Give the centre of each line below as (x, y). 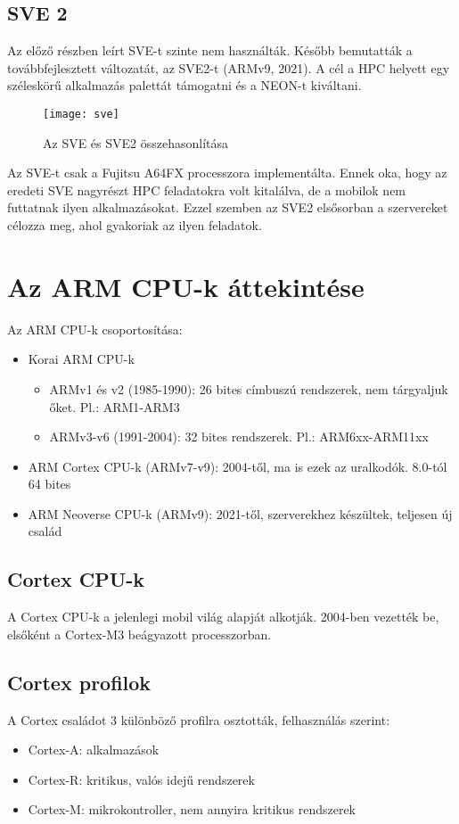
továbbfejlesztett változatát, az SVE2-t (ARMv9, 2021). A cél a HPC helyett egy (229, 67)
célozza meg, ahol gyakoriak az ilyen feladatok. (135, 225)
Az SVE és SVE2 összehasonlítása (136, 142)
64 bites (49, 484)
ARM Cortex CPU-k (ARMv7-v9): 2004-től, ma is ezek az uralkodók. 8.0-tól (238, 466)
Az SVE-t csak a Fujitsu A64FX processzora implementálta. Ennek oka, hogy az (227, 173)
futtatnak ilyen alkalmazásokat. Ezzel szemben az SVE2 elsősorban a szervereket (228, 207)
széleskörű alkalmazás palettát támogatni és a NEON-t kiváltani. (184, 85)
